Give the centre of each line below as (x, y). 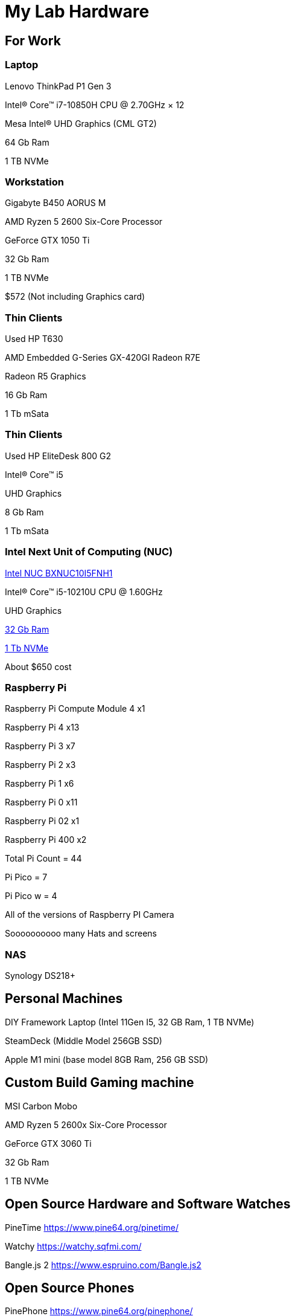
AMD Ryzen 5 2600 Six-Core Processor (84, 222)
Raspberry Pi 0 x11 (41, 802)
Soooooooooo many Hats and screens (81, 934)
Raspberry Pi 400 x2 (46, 840)
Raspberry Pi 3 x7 (40, 746)
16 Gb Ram (26, 395)
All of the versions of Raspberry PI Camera (90, 915)
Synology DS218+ (40, 976)
